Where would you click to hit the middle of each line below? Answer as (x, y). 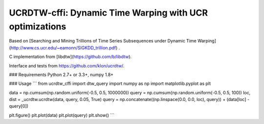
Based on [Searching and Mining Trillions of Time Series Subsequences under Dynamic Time (103, 41)
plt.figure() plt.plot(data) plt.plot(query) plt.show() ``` (62, 115)
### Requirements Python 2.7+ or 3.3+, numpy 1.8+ (61, 74)
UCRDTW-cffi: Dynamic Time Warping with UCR (108, 13)
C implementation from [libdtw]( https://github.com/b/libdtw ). (70, 57)
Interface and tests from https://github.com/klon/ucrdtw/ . (67, 65)
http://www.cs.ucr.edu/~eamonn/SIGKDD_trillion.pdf (63, 48)
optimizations (38, 26)
